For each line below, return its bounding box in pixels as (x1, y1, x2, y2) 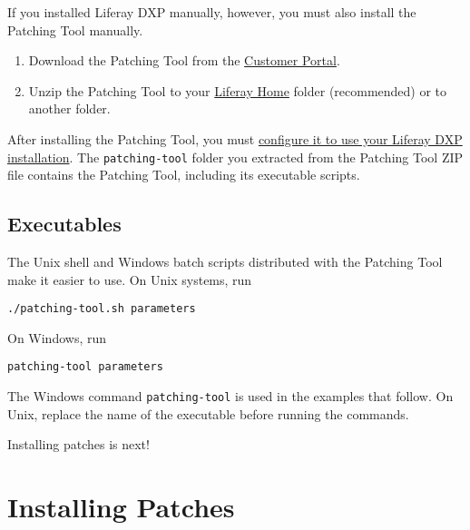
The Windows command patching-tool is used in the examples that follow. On (7, 387, 454, 406)
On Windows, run (7, 328, 107, 347)
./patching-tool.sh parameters (7, 302, 196, 316)
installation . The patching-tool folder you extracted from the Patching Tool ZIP (7, 147, 464, 166)
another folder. (28, 99, 111, 118)
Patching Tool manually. (7, 20, 143, 39)
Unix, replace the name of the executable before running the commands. (7, 404, 409, 423)
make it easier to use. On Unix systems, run (7, 270, 252, 289)
